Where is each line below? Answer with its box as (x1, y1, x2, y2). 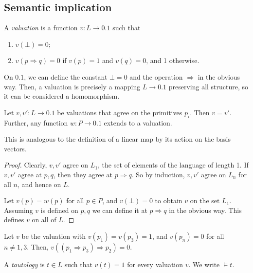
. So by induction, (131, 169, 185, 179)
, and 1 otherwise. (146, 55, 199, 65)
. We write (188, 259, 220, 269)
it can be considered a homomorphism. (4, 91, 120, 101)
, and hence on (17, 179, 61, 189)
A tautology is (4, 259, 45, 269)
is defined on (40, 205, 78, 215)
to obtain (155, 195, 182, 206)
